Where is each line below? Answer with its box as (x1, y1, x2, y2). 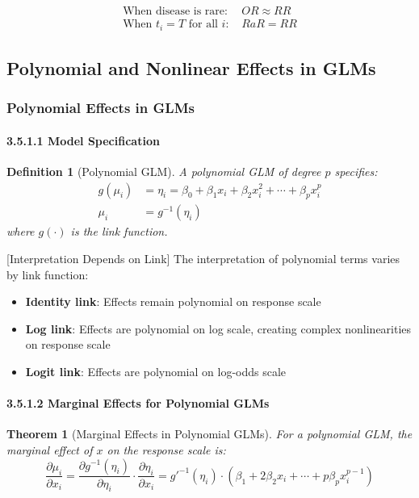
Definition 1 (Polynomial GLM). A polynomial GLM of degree (6, 162, 321, 179)
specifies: (334, 162, 378, 179)
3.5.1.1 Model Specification (6, 132, 160, 149)
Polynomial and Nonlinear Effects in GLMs (6, 55, 376, 80)
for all (188, 19, 218, 31)
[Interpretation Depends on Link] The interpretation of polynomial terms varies (6, 249, 400, 266)
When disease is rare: (123, 6, 228, 18)
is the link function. (70, 223, 168, 240)
